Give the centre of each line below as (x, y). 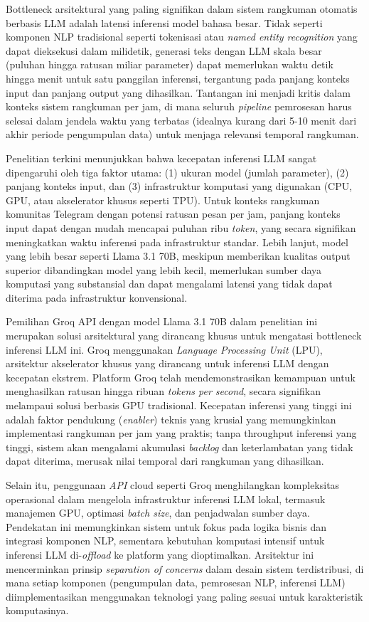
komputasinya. (37, 610)
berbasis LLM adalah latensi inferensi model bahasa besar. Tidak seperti (164, 22)
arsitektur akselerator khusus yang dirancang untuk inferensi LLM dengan (167, 363)
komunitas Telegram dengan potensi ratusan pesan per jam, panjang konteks (173, 214)
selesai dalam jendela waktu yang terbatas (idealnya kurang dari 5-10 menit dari (181, 120)
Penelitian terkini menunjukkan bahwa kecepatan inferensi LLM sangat (161, 158)
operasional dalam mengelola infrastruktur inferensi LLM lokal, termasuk (166, 499)
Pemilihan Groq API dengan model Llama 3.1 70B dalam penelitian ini (162, 321)
